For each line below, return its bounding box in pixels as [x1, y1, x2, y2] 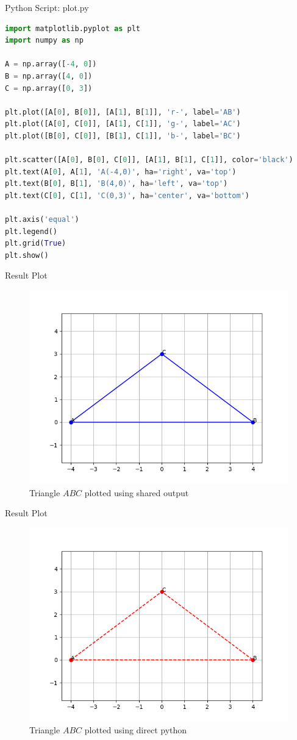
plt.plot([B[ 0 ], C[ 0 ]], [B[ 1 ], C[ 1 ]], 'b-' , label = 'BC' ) [5, 131, 241, 140]
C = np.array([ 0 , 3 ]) [5, 84, 93, 93]
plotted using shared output [84, 486, 189, 499]
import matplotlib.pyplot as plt [5, 24, 140, 33]
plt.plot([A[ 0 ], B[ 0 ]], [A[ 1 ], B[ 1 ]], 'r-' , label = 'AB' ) [5, 107, 241, 116]
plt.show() [5, 251, 49, 260]
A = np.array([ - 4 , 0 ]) [5, 60, 97, 69]
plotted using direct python [84, 724, 187, 736]
